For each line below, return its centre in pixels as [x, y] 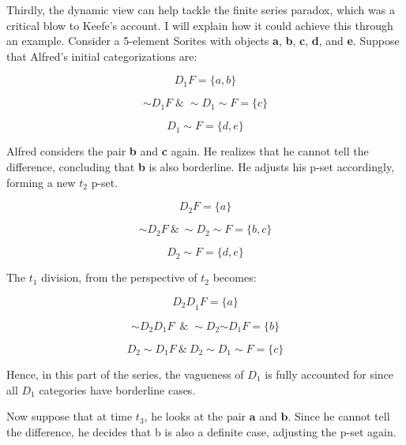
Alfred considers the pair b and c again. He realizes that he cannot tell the [188, 151]
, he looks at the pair [195, 416]
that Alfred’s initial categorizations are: [102, 56]
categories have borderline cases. [117, 389]
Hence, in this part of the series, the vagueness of [125, 374]
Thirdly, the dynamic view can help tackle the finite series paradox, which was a [201, 9]
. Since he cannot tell [339, 416]
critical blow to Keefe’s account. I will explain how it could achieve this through [200, 25]
